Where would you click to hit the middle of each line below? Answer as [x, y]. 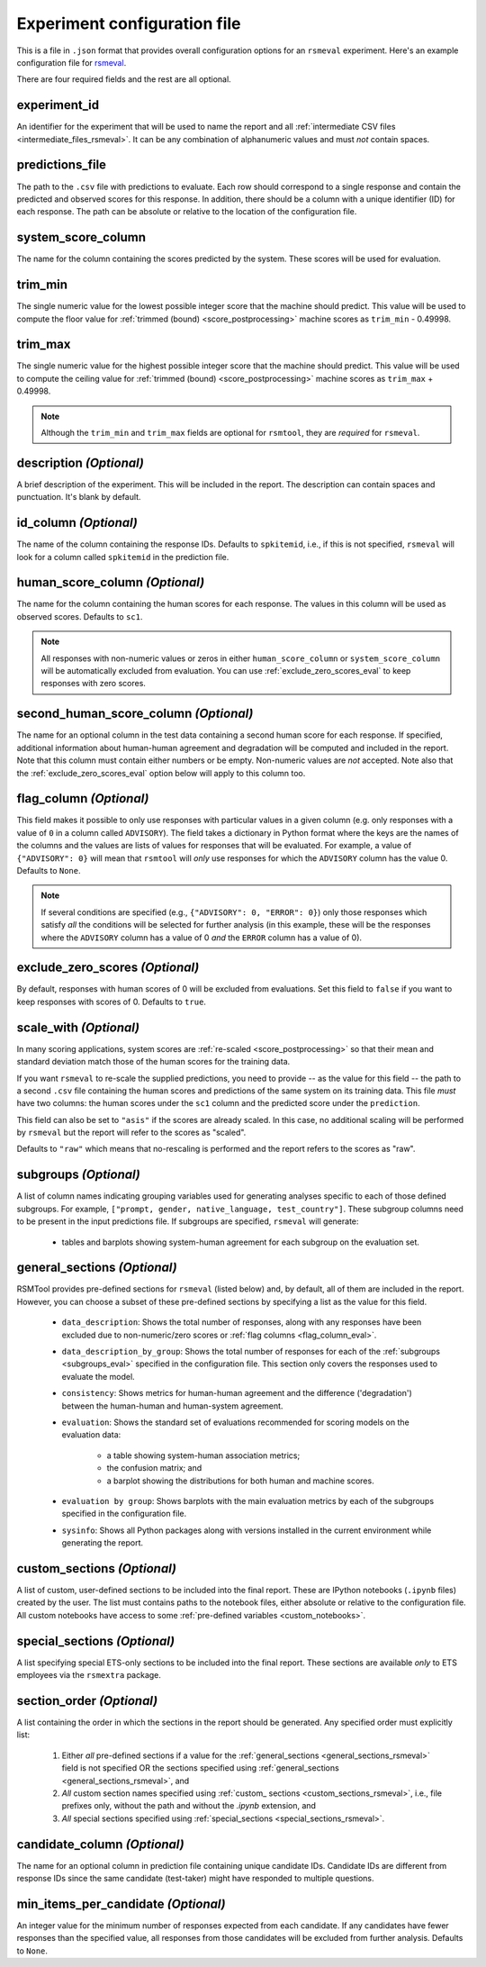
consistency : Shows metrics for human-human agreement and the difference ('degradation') [237, 1393]
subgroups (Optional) [79, 1175]
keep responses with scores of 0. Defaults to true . [112, 1002]
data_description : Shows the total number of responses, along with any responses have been [242, 1322]
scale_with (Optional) [78, 1027]
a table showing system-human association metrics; [203, 1455]
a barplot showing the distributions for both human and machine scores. [240, 1481]
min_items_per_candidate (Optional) [121, 1904]
